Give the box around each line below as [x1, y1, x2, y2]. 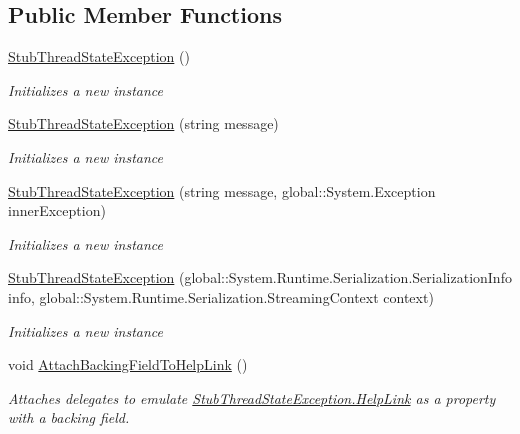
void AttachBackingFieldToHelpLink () [8, 354, 248, 375]
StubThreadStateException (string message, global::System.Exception [8, 180, 436, 201]
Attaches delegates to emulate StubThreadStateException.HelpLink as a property [8, 387, 496, 408]
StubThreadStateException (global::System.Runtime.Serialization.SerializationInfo [8, 267, 512, 288]
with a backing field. [8, 407, 130, 428]
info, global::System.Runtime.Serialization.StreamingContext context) [8, 286, 434, 307]
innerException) [8, 200, 106, 221]
